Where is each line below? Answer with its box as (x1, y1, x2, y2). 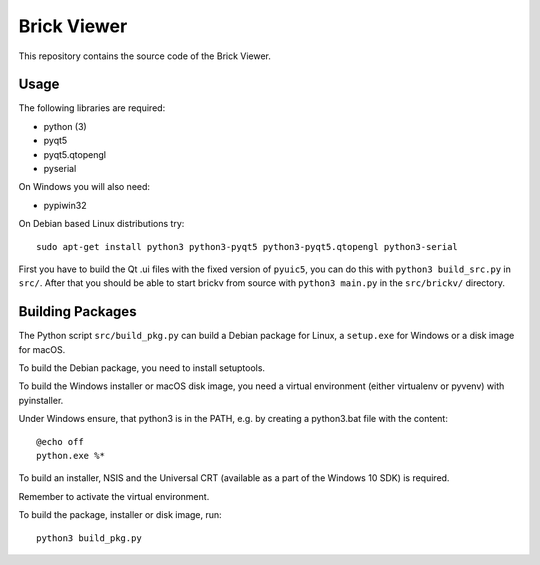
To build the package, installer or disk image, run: (18, 509, 222, 521)
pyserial (43, 163, 77, 175)
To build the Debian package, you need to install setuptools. (18, 362, 265, 374)
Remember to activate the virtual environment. (18, 490, 210, 502)
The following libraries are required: (18, 102, 166, 114)
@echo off (36, 436, 84, 447)
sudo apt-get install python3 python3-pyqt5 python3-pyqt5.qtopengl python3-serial (36, 241, 459, 252)
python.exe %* (36, 450, 105, 461)
